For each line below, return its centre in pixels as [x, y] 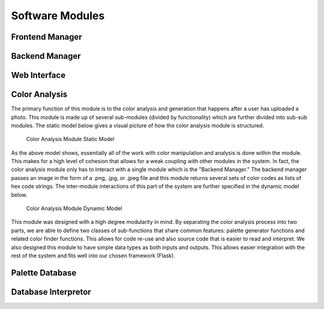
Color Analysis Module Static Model [70, 139]
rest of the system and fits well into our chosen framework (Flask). [93, 256]
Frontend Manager [46, 37]
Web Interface [38, 75]
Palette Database [44, 273]
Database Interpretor [51, 292]
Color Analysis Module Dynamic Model [74, 208]
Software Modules [58, 16]
